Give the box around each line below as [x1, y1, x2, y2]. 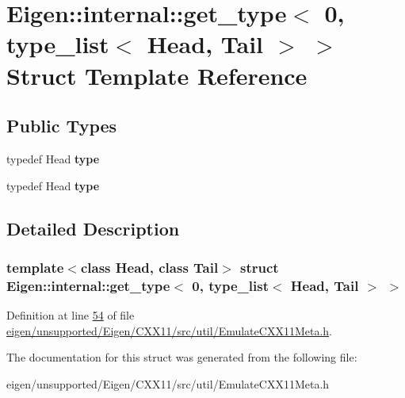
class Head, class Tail [80, 257, 219, 277]
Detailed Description [6, 216, 180, 240]
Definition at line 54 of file [6, 307, 135, 323]
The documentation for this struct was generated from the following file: [6, 349, 357, 365]
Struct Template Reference [6, 59, 308, 91]
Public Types [6, 113, 117, 138]
